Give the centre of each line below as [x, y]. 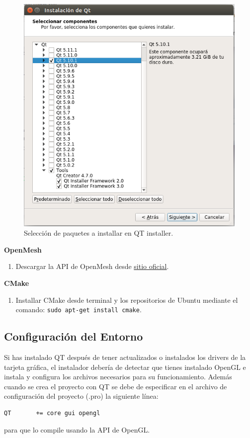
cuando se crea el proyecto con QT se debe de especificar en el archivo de [116, 386]
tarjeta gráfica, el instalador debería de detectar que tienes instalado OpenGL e [125, 367]
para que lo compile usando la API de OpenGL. [77, 429]
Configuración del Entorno [74, 336]
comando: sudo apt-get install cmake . [79, 309]
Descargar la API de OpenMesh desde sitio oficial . [92, 266]
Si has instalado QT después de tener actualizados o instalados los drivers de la [125, 357]
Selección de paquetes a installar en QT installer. [99, 233]
